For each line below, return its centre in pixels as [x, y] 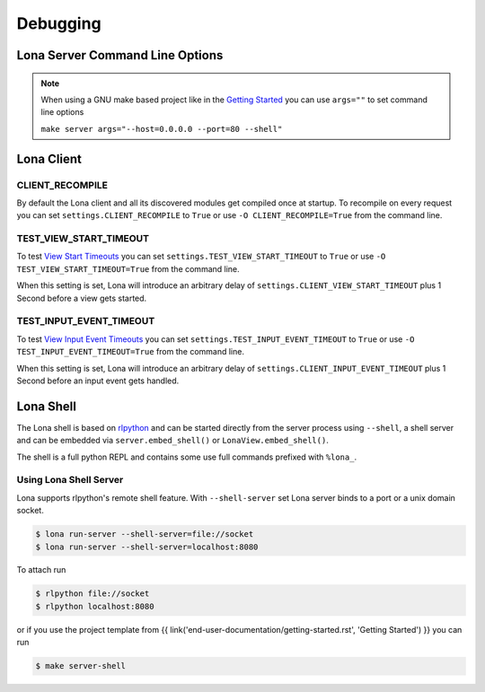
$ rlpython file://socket [93, 594]
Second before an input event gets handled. [98, 381]
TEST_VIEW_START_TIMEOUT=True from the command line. [128, 268]
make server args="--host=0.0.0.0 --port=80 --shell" [162, 129]
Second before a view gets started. [82, 298]
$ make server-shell [80, 666]
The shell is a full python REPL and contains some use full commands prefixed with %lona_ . [187, 457]
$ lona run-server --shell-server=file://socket [145, 534]
